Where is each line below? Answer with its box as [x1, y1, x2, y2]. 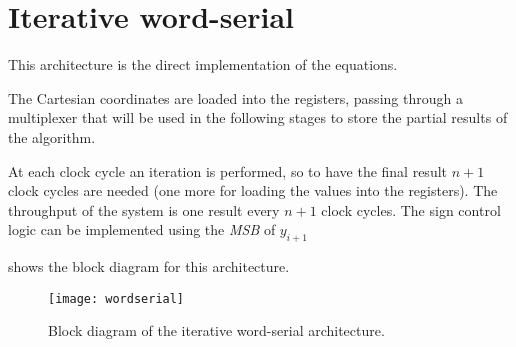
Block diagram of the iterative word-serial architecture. [48, 320, 385, 341]
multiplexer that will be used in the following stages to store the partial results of [8, 107, 508, 128]
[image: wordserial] [48, 291, 185, 306]
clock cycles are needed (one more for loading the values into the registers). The [8, 180, 498, 201]
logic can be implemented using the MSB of [8, 219, 276, 240]
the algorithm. [8, 126, 96, 147]
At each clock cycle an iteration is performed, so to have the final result [8, 160, 448, 181]
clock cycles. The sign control [321, 199, 501, 220]
